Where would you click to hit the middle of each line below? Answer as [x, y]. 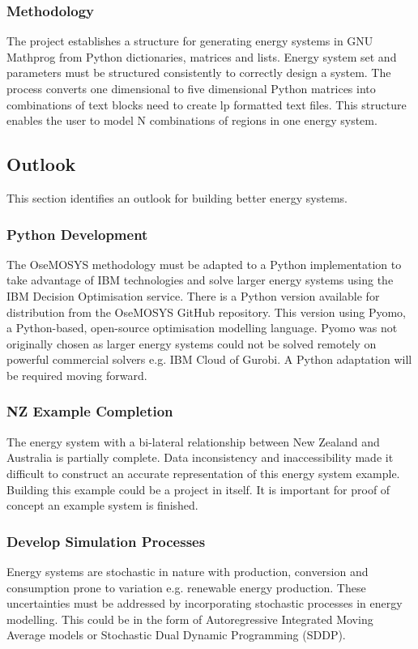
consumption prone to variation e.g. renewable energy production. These [186, 587]
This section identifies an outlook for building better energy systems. [177, 197]
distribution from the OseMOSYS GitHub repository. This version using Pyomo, [206, 312]
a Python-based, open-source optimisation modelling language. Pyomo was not [202, 328]
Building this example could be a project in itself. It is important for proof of [198, 489]
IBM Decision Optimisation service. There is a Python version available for [193, 295]
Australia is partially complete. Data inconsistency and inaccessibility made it [200, 457]
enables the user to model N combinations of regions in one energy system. [192, 120]
